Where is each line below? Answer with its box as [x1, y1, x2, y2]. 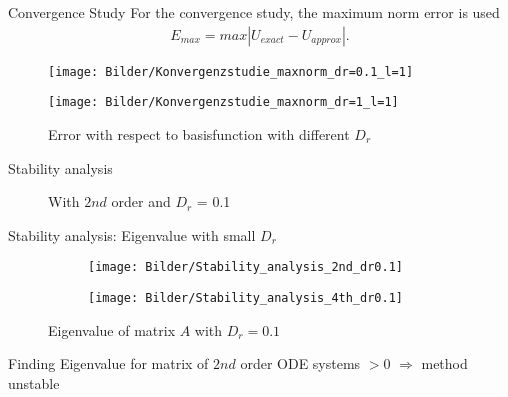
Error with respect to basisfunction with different [48, 123, 350, 144]
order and [111, 191, 171, 212]
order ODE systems [240, 353, 361, 374]
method [421, 353, 468, 374]
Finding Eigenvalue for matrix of [8, 353, 209, 374]
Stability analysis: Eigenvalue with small [8, 224, 256, 245]
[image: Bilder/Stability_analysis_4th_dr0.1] [88, 290, 403, 305]
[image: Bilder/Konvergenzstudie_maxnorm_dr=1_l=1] [48, 95, 399, 110]
